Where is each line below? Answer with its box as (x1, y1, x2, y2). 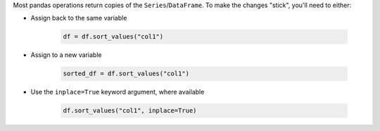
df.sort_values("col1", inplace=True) (63, 106, 197, 115)
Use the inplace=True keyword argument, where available (30, 88, 205, 96)
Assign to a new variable (30, 51, 102, 59)
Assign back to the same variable (30, 14, 127, 23)
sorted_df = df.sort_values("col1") (63, 70, 190, 77)
